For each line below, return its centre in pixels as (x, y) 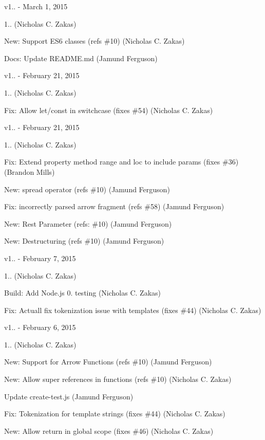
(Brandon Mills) (30, 171)
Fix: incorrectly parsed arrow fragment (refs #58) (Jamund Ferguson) (114, 206)
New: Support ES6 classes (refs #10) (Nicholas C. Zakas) (94, 41)
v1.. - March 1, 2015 (36, 6)
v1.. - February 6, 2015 (40, 327)
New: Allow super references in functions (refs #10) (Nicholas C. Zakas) (118, 379)
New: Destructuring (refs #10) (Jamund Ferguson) (84, 241)
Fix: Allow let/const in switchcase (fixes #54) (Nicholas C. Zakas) (109, 110)
